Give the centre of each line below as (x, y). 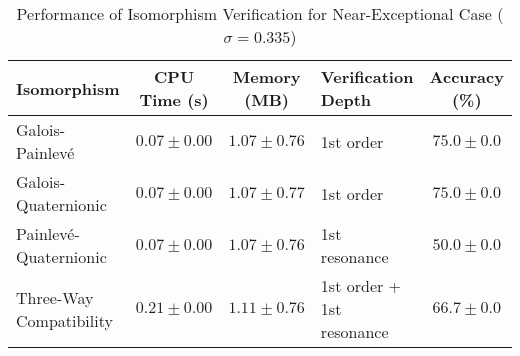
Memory (266, 76)
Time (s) (174, 99)
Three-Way (55, 297)
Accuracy (466, 76)
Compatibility (64, 320)
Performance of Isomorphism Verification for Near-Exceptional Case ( (260, 13)
